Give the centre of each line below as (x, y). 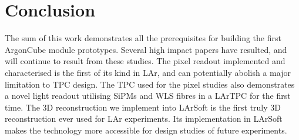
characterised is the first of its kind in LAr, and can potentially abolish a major (148, 72)
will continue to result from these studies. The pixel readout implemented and (145, 61)
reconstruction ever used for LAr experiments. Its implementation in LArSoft (144, 119)
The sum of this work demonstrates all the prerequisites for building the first (143, 38)
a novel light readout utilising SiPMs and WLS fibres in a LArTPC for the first (148, 96)
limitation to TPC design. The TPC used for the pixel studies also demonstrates (150, 84)
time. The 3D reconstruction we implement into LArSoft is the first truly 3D (143, 107)
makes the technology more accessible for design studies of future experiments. (146, 130)
